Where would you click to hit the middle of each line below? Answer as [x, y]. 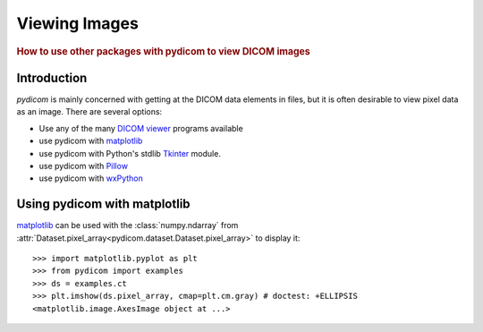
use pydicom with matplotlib [91, 141]
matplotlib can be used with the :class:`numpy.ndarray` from [127, 226]
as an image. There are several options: [89, 112]
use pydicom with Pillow [84, 166]
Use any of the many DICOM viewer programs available [141, 128]
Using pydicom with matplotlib [104, 204]
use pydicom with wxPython [91, 178]
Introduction [52, 77]
